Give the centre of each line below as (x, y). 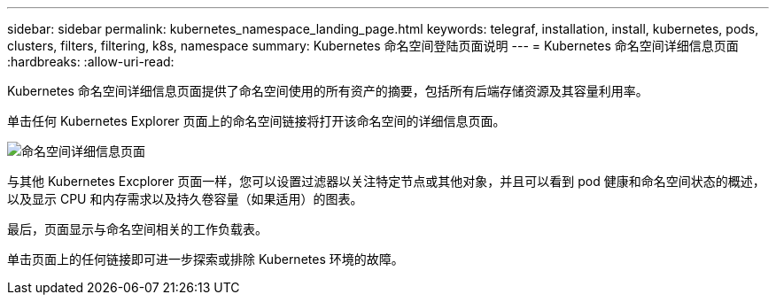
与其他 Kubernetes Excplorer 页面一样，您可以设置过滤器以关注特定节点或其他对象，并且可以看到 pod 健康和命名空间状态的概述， (386, 181)
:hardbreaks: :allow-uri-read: (91, 62)
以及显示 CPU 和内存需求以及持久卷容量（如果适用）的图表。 (185, 199)
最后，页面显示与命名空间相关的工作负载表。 (137, 229)
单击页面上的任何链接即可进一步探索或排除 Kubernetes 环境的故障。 (206, 259)
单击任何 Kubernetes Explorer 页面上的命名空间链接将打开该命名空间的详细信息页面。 (256, 121)
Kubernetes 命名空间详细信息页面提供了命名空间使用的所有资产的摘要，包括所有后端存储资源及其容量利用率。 (328, 91)
